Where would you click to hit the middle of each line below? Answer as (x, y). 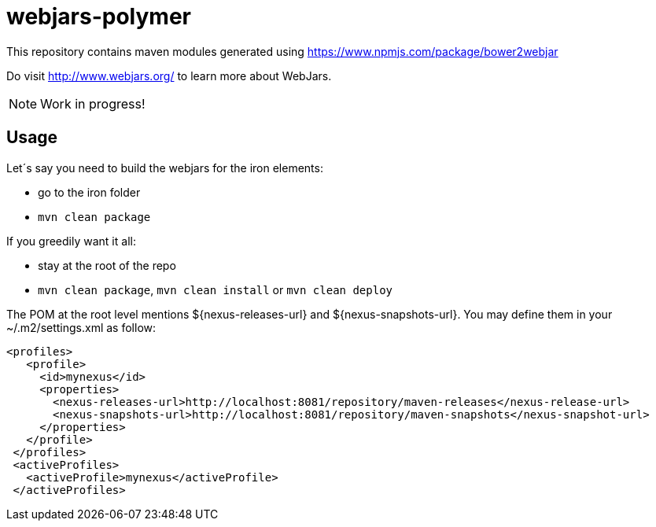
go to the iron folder (89, 192)
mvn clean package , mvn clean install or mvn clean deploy (215, 289)
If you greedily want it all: (71, 241)
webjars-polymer (99, 17)
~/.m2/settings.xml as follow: (81, 327)
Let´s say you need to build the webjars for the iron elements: (165, 168)
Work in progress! (93, 103)
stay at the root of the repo (107, 265)
